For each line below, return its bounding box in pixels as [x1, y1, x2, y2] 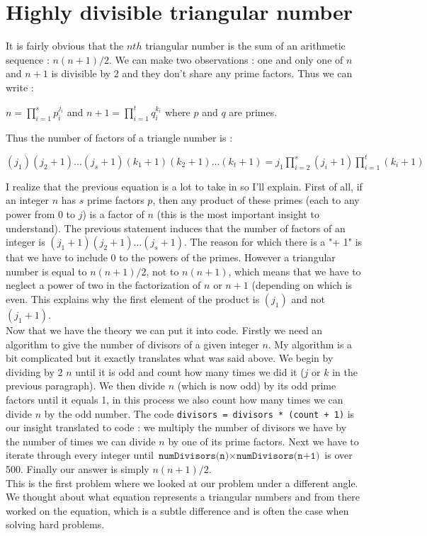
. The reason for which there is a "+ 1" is [184, 234, 363, 249]
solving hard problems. [6, 517, 105, 532]
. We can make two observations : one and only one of [108, 52, 343, 67]
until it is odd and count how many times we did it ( [75, 364, 304, 379]
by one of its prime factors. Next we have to [168, 433, 359, 448]
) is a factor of [82, 206, 144, 221]
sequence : [6, 52, 50, 67]
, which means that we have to [228, 263, 361, 278]
